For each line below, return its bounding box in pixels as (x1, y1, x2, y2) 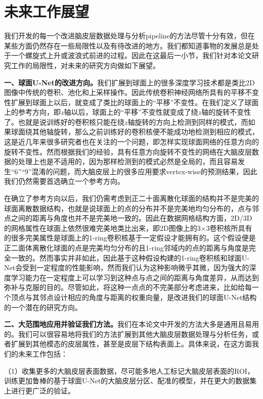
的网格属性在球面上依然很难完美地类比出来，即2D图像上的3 (4, 222, 201, 233)
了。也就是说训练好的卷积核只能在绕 (4, 116, 124, 127)
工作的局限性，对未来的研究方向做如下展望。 (11, 60, 160, 70)
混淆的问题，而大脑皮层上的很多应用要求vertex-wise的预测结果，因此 (31, 166, 257, 176)
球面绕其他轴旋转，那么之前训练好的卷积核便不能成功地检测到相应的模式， (11, 126, 259, 137)
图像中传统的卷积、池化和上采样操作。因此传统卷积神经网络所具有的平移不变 (4, 87, 259, 97)
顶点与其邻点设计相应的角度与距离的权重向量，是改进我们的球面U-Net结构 (11, 291, 257, 302)
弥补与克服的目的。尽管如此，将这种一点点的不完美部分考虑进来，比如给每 (4, 282, 252, 292)
